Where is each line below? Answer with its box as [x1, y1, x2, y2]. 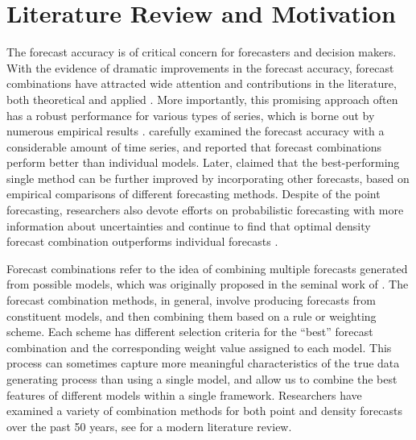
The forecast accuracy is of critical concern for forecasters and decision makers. [6, 44, 397, 60]
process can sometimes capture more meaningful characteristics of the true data [6, 355, 400, 372]
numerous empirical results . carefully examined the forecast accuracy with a [6, 122, 385, 139]
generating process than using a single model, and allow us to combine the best [6, 371, 397, 387]
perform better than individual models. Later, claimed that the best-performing [6, 154, 400, 171]
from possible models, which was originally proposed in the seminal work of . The [6, 276, 409, 293]
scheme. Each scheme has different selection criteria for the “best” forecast [6, 323, 373, 340]
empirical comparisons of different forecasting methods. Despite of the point [6, 185, 381, 202]
